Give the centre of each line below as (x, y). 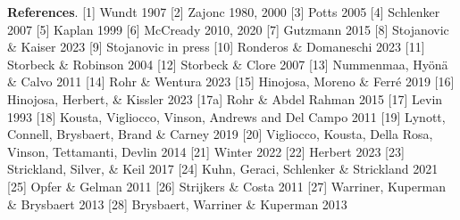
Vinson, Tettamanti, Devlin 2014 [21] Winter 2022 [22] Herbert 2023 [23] (206, 151)
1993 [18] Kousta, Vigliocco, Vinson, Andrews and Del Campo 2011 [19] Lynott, (226, 116)
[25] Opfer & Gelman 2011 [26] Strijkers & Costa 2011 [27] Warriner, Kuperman (226, 186)
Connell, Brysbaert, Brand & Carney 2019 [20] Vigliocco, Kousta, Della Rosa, (220, 134)
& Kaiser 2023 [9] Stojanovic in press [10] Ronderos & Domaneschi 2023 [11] (216, 47)
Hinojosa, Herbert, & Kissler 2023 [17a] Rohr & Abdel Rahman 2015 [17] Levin (225, 98)
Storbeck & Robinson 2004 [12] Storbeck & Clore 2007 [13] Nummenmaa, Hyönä (228, 64)
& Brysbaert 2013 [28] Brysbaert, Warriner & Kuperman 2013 (177, 204)
